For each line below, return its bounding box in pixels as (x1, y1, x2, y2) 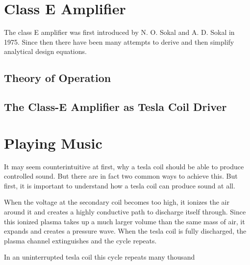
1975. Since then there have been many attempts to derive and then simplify (4, 36, 234, 47)
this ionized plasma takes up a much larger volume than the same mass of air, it (4, 216, 245, 226)
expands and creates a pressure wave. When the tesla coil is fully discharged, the (4, 226, 247, 236)
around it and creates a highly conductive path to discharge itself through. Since (4, 206, 246, 216)
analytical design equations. (4, 46, 87, 56)
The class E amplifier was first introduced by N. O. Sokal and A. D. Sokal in (4, 27, 235, 37)
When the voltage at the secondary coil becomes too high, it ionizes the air (4, 197, 229, 207)
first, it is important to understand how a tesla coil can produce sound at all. (4, 180, 235, 190)
